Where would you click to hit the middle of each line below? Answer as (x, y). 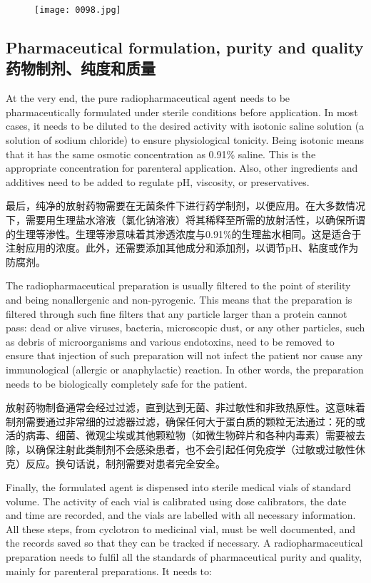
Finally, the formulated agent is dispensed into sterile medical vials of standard (178, 487)
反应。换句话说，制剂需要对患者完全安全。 (125, 463)
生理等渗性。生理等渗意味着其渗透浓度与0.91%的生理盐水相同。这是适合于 (188, 233)
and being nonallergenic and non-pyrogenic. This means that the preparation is (179, 299)
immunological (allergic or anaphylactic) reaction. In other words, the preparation (185, 369)
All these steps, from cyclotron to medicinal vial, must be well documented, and (181, 528)
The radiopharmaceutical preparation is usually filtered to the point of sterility (178, 285)
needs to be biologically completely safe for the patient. (127, 383)
